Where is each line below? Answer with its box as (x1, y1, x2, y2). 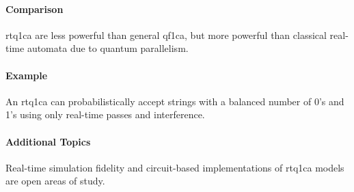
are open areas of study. (5, 174, 105, 188)
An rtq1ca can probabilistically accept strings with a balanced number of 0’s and (5, 94, 344, 108)
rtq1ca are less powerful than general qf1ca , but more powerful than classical (5, 27, 327, 42)
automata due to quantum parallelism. (27, 41, 189, 55)
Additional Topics (5, 134, 91, 148)
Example (5, 68, 48, 82)
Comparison (5, 1, 64, 16)
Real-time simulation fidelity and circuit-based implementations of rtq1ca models (5, 160, 344, 174)
